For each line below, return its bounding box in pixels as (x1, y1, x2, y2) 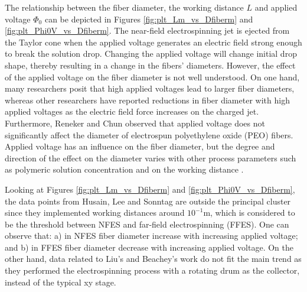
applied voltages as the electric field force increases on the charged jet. (5, 105, 259, 118)
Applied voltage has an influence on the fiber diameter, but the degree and (5, 140, 275, 153)
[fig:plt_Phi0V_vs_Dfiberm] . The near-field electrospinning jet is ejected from (5, 24, 290, 37)
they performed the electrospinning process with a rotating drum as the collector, (5, 264, 300, 277)
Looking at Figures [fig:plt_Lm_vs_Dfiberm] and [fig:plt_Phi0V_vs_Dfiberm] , (5, 183, 295, 195)
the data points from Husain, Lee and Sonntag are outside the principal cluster (5, 194, 291, 207)
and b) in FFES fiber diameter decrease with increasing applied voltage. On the (5, 241, 293, 253)
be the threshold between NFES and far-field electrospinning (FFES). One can (5, 218, 289, 230)
